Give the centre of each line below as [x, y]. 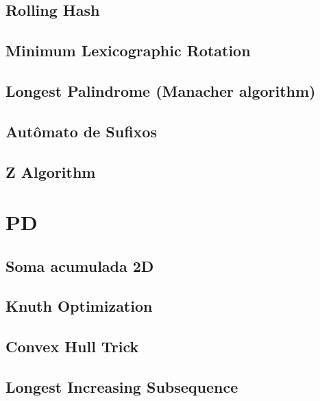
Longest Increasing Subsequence [122, 387]
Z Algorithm [51, 171]
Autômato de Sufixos [81, 131]
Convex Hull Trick [72, 346]
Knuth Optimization [79, 306]
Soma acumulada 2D [80, 265]
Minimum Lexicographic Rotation [128, 50]
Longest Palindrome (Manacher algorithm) [161, 90]
